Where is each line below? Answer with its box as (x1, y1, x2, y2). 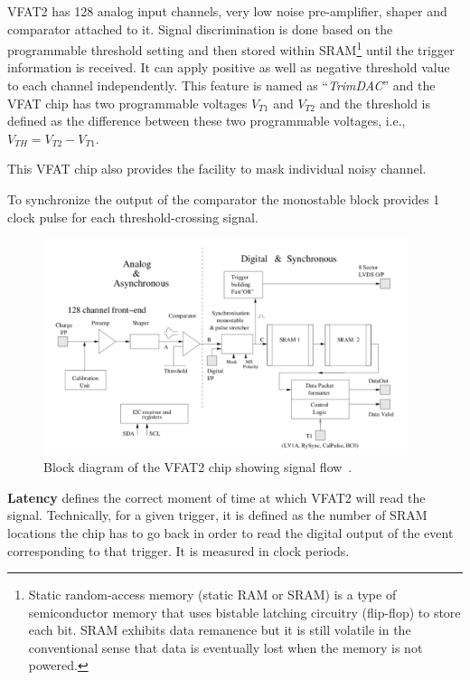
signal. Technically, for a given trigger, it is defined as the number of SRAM (7, 505, 428, 524)
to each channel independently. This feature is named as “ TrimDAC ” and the (7, 76, 436, 95)
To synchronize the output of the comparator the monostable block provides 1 (7, 190, 440, 208)
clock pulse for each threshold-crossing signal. (7, 207, 258, 226)
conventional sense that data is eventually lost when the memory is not (28, 637, 423, 656)
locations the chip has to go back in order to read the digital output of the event (7, 523, 454, 542)
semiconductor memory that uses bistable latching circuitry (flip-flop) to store (28, 602, 461, 621)
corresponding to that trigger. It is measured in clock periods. (7, 541, 350, 560)
